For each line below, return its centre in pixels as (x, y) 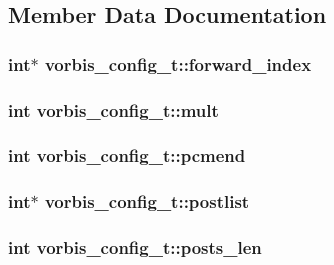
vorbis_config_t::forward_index (178, 63)
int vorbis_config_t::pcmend (127, 155)
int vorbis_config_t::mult (113, 109)
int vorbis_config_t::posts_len (135, 247)
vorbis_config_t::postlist (147, 201)
